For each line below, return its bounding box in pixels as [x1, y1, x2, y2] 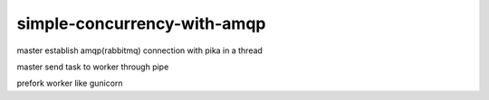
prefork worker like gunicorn [16, 77, 123, 89]
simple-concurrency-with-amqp [16, 14, 266, 33]
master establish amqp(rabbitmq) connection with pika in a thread [16, 45, 263, 56]
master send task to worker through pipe [16, 61, 169, 72]
